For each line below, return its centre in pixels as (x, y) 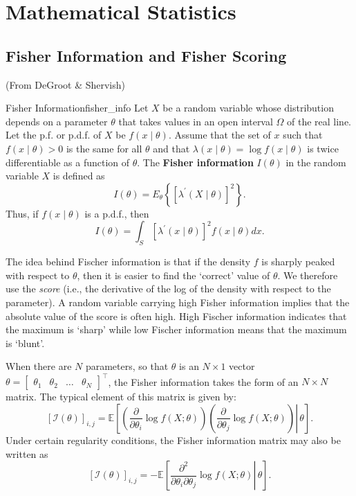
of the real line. (319, 121)
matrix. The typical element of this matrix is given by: (121, 397)
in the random (316, 162)
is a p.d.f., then (117, 213)
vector (242, 366)
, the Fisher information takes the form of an (203, 381)
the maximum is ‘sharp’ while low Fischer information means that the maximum (176, 329)
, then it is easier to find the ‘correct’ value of (174, 275)
